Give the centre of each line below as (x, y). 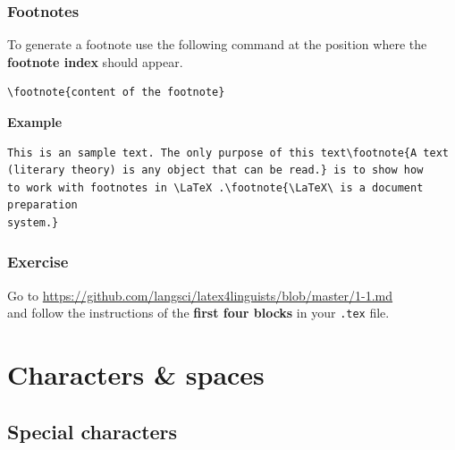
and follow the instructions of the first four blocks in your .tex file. (198, 313)
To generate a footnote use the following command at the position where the (217, 44)
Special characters (93, 431)
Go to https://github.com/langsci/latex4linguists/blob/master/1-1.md (200, 295)
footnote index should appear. (95, 61)
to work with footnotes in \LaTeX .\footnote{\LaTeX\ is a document (215, 187)
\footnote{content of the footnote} (116, 93)
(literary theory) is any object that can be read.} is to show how (215, 170)
